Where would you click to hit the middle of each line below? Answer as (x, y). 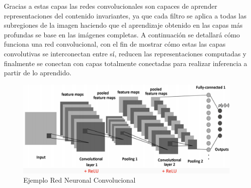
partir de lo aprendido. (38, 73)
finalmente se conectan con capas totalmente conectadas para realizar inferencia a (126, 63)
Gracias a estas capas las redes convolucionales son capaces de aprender (111, 6)
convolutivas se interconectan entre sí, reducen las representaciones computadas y (125, 53)
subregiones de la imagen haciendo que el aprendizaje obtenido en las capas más (123, 25)
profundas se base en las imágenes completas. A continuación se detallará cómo (122, 34)
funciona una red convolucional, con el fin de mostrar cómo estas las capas (115, 44)
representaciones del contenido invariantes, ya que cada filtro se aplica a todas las (125, 15)
